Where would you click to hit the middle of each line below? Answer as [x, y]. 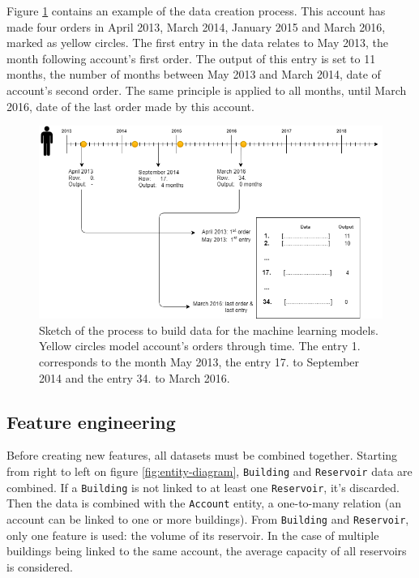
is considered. [40, 566]
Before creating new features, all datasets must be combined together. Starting [202, 455]
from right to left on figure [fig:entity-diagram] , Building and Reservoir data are [209, 471]
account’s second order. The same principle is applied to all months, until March [207, 90]
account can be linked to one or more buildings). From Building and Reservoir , [208, 518]
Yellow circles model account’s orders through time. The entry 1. [200, 346]
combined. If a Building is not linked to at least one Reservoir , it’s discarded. [203, 487]
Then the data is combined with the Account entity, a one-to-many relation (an [204, 503]
